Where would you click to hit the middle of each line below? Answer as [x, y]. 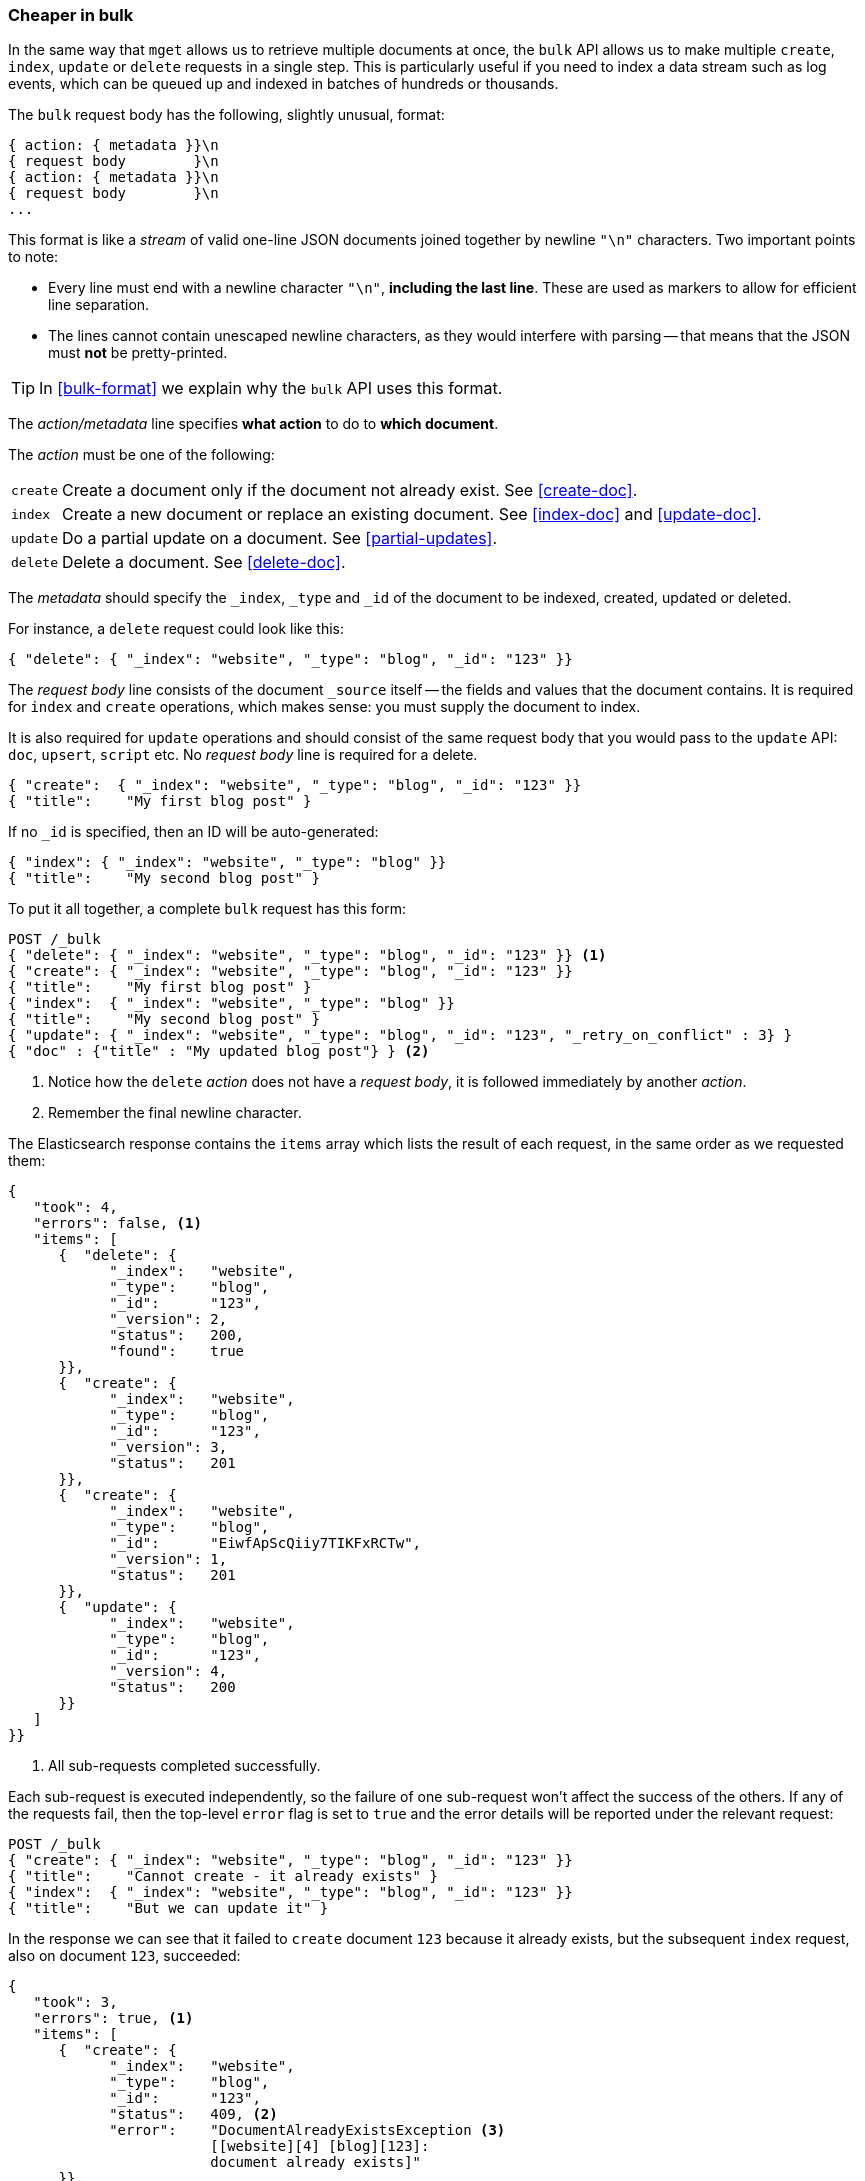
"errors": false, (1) [117, 1223]
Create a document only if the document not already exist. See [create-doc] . [349, 490]
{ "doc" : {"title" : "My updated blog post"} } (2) [219, 1051]
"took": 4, [75, 1207]
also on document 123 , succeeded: [124, 1956]
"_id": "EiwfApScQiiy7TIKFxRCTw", [265, 1543]
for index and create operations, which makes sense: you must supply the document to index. [324, 707]
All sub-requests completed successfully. [184, 1766]
